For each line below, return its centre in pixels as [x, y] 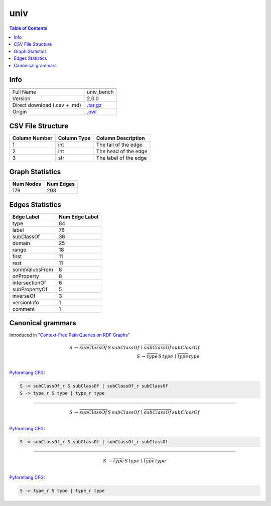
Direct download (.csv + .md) [47, 105]
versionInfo [26, 302]
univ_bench [100, 92]
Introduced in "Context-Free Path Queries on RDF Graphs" [70, 335]
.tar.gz [95, 105]
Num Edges [61, 184]
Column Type [74, 138]
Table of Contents [28, 28]
